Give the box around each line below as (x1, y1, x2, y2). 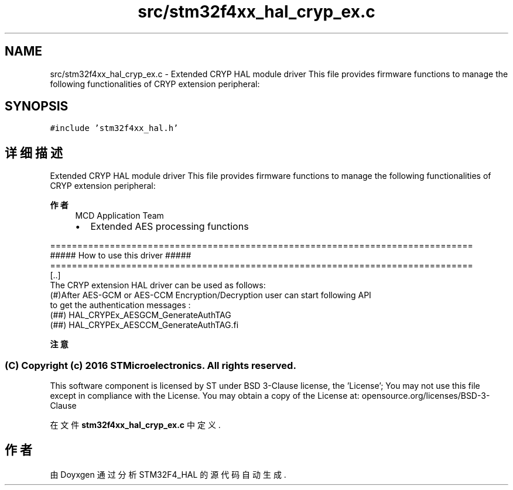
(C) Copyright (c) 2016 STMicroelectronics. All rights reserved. (5, 359, 296, 371)
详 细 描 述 (5, 145, 63, 160)
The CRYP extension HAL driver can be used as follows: (50, 280, 266, 291)
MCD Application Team (75, 211, 164, 221)
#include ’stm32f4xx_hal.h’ (50, 123, 179, 133)
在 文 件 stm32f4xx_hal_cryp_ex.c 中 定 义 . (50, 420, 221, 430)
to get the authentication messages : (50, 300, 191, 310)
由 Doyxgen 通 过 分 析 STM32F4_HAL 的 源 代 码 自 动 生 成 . (50, 469, 286, 479)
